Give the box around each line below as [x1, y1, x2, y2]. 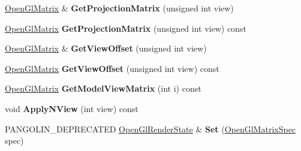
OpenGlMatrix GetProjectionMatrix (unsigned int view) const [5, 22, 246, 34]
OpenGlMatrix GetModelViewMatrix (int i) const [5, 82, 201, 95]
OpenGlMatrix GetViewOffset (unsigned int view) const [5, 62, 219, 74]
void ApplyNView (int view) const [5, 102, 139, 114]
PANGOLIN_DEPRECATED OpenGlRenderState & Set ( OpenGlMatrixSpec [5, 122, 296, 135]
